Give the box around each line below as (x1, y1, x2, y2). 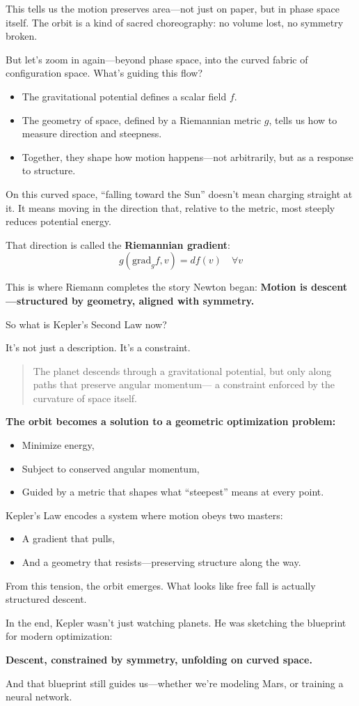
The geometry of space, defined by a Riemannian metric (22, 112, 262, 127)
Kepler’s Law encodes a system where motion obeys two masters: (6, 507, 283, 522)
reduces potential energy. (6, 214, 111, 229)
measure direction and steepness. (22, 126, 162, 141)
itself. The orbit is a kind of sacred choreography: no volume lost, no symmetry (6, 15, 344, 29)
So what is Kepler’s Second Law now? (6, 316, 167, 331)
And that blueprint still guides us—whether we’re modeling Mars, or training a (6, 675, 344, 690)
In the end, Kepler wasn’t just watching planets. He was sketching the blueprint (6, 615, 346, 629)
